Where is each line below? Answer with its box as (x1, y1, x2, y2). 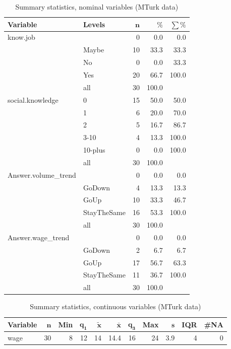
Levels (83, 19, 105, 29)
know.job (8, 32, 35, 42)
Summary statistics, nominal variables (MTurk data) (15, 2, 179, 12)
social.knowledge (8, 94, 59, 105)
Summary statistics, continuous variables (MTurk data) (30, 301, 201, 312)
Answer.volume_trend (8, 169, 76, 180)
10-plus (83, 145, 105, 155)
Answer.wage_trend (8, 232, 70, 242)
